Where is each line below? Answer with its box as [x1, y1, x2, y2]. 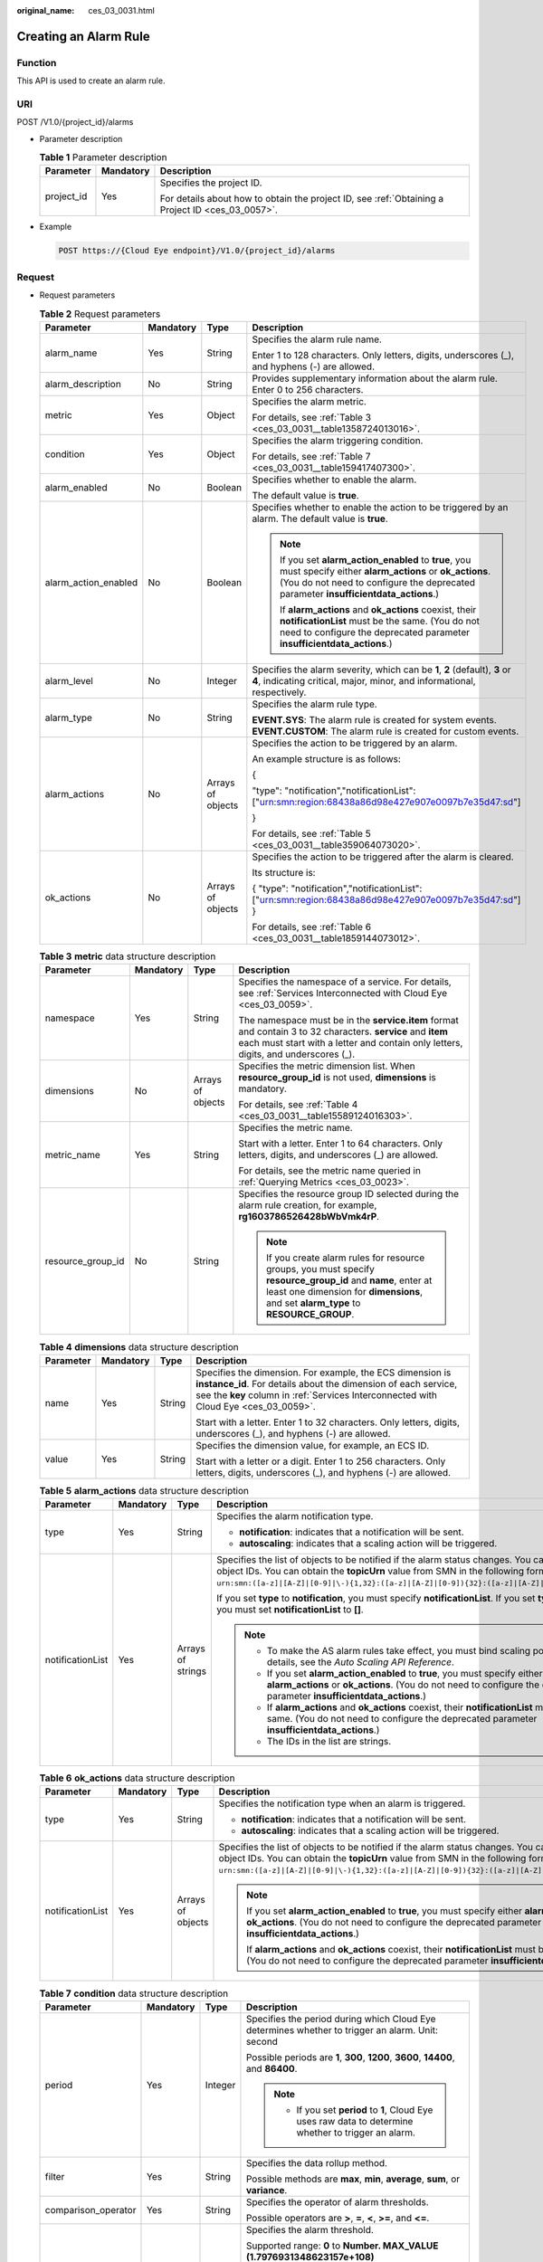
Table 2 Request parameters [39, 308, 161, 320]
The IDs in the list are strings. [267, 1735, 392, 1748]
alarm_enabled [44, 480, 108, 493]
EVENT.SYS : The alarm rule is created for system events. [252, 713, 497, 726]
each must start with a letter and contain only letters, [238, 1037, 463, 1050]
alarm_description [44, 377, 121, 390]
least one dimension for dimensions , [265, 1286, 424, 1298]
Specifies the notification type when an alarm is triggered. [218, 1797, 466, 1810]
